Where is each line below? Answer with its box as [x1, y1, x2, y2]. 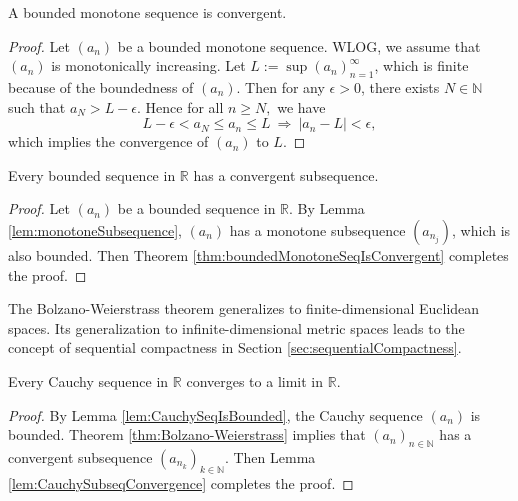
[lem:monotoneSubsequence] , [8, 219, 182, 240]
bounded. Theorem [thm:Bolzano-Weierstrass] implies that [8, 424, 366, 445]
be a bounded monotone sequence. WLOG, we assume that [117, 35, 481, 56]
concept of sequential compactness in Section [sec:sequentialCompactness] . [8, 337, 462, 358]
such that [8, 96, 66, 117]
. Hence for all [137, 96, 224, 117]
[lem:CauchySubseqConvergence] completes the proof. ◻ [8, 472, 354, 493]
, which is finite [374, 55, 469, 76]
